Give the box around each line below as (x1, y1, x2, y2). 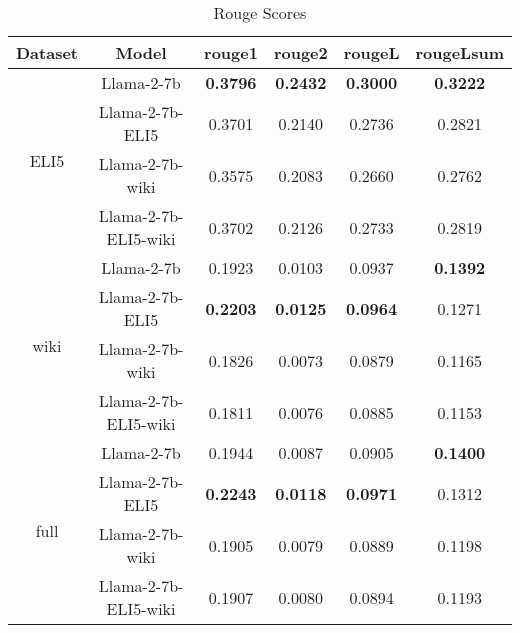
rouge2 (273, 41, 328, 64)
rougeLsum (415, 41, 504, 64)
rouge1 (204, 41, 258, 64)
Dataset (16, 41, 79, 64)
